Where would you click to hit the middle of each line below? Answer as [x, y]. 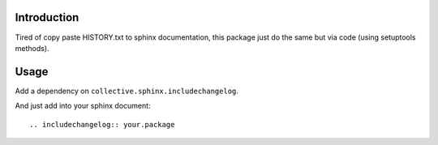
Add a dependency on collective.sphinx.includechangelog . [127, 91]
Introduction [47, 17]
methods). [32, 48]
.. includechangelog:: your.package [102, 124]
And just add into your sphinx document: [83, 106]
